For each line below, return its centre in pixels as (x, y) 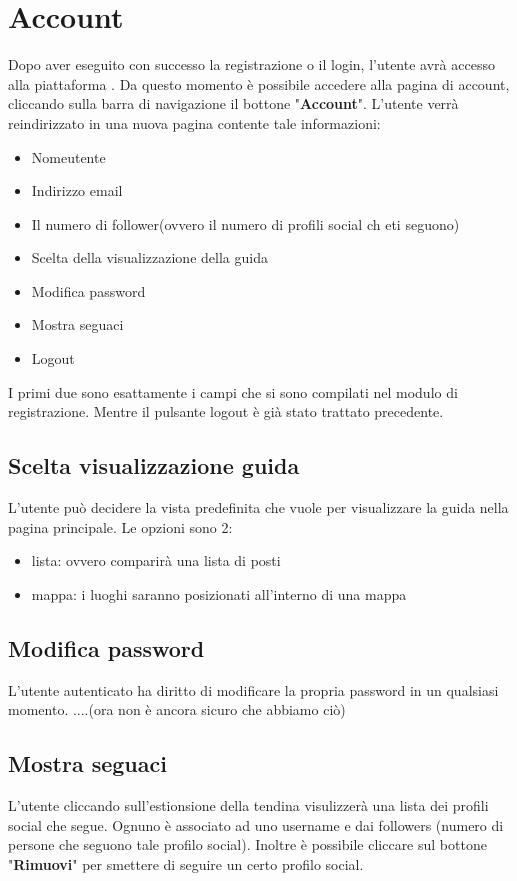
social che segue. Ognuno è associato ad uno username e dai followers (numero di (256, 824)
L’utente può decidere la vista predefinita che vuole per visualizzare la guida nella (258, 507)
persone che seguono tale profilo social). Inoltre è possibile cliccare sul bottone (247, 844)
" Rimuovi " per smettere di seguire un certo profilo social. (186, 863)
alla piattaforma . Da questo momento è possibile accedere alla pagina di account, (259, 83)
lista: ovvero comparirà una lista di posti (156, 560)
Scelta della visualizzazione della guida (149, 257)
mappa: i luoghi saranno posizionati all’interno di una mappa (219, 593)
